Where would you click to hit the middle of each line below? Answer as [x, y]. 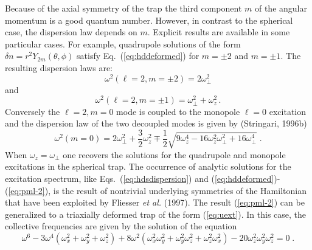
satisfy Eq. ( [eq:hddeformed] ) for [138, 56]
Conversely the [33, 111]
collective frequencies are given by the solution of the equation [121, 226]
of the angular [281, 8]
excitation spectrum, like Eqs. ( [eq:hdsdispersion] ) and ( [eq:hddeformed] [140, 179]
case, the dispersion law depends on [71, 32]
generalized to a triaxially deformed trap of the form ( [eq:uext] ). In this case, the [156, 214]
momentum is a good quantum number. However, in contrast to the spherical [149, 20]
